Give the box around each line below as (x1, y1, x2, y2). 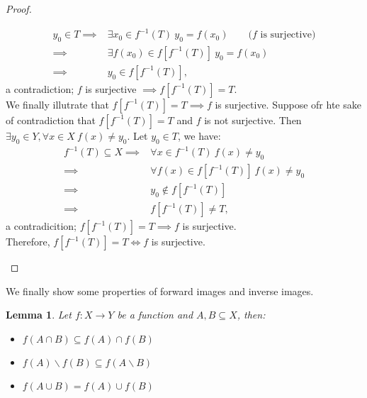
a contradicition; (6, 219, 77, 233)
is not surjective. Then (204, 112, 302, 127)
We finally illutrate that (6, 96, 109, 111)
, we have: (178, 128, 221, 143)
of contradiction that (6, 112, 96, 127)
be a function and (117, 307, 193, 322)
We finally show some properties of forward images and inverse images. (6, 283, 314, 298)
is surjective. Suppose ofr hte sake (215, 96, 361, 111)
